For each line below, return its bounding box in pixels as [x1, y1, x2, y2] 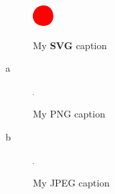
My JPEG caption [33, 176, 110, 190]
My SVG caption [33, 38, 107, 52]
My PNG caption [33, 107, 105, 121]
